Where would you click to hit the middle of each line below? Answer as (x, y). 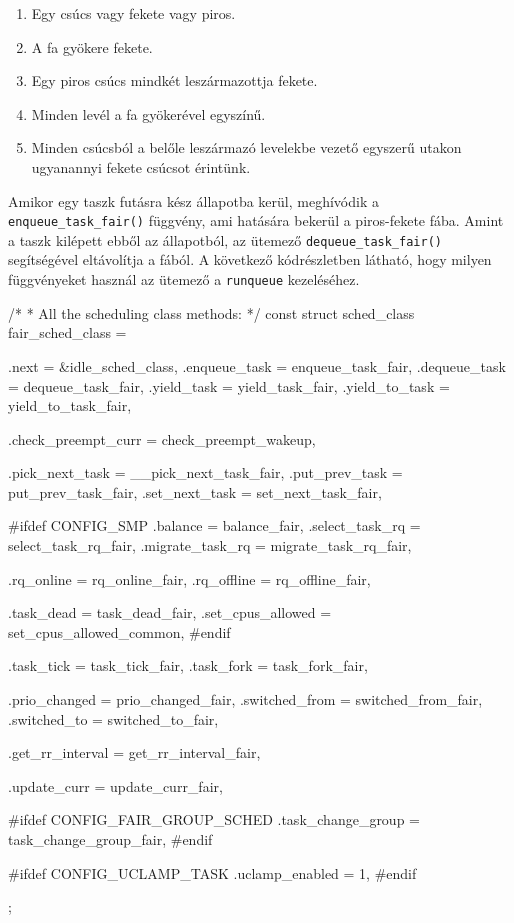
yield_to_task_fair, (70, 405)
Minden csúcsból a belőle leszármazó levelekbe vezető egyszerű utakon (246, 147)
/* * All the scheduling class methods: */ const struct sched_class (211, 312)
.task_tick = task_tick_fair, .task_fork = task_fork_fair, (188, 665)
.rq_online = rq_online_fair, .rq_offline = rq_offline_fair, (189, 578)
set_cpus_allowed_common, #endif (119, 631)
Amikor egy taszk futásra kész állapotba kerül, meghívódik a (193, 200)
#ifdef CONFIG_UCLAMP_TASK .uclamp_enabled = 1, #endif (212, 872)
